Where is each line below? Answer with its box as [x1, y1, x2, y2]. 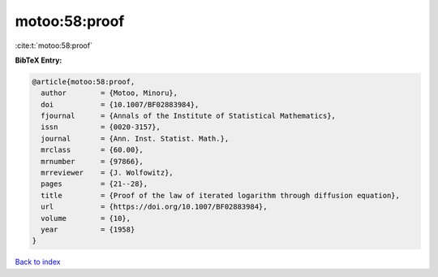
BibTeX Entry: [15, 55, 62, 65]
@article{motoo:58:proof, [32, 77, 135, 86]
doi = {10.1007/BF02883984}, [41, 100, 200, 109]
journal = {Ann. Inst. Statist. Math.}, [41, 134, 230, 143]
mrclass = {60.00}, [41, 145, 144, 154]
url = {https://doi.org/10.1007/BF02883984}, [41, 202, 268, 211]
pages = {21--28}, [41, 180, 148, 188]
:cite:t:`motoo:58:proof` [15, 41, 93, 50]
